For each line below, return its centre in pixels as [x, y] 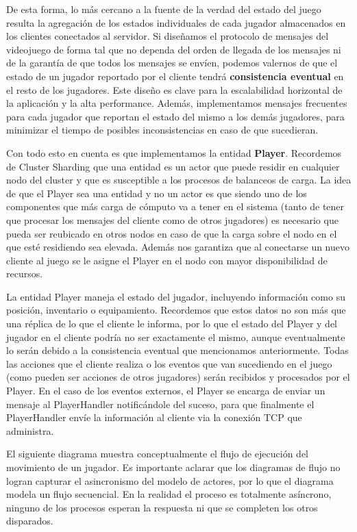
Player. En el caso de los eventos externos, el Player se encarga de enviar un [166, 391]
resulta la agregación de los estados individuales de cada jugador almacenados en [176, 22]
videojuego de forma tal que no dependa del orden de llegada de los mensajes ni [174, 49]
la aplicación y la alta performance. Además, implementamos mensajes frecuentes [177, 103]
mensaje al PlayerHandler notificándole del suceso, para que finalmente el [160, 404]
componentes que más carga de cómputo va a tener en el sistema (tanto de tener [175, 206]
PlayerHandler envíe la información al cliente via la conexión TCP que [154, 417]
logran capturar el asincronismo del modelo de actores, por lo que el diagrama [170, 480]
